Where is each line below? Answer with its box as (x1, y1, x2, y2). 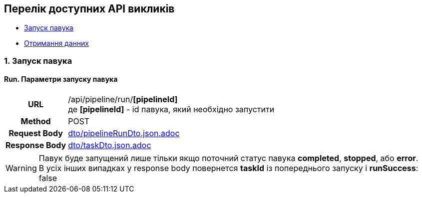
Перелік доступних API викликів (4, 2, 175, 15)
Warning (5, 163, 37, 174)
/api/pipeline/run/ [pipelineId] (68, 94, 178, 105)
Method (20, 116, 51, 127)
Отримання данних (24, 39, 89, 48)
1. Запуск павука (4, 55, 72, 66)
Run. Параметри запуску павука (4, 75, 118, 84)
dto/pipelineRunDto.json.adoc (68, 128, 180, 139)
